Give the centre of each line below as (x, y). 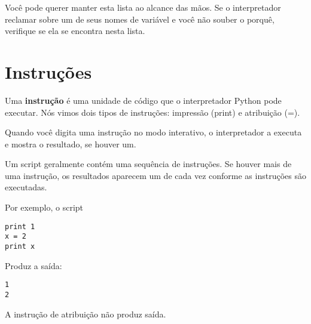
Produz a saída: (33, 265)
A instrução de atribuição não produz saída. (86, 314)
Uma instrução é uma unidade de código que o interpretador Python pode (143, 100)
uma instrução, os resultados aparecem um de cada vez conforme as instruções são (155, 175)
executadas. (26, 187)
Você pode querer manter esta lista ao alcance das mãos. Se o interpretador (143, 7)
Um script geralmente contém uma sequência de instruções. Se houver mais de (148, 164)
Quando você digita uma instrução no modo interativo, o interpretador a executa (153, 132)
